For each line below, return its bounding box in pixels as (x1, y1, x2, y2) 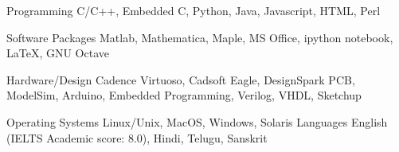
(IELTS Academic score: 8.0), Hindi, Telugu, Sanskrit (6, 129, 268, 146)
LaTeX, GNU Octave (6, 45, 109, 61)
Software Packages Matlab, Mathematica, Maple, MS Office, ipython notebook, (6, 29, 393, 45)
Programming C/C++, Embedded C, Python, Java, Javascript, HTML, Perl (6, 2, 381, 18)
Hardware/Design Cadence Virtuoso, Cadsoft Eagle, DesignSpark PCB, (6, 71, 355, 88)
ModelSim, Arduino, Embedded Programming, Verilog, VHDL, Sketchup (6, 87, 362, 103)
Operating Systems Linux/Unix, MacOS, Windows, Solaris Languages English (6, 113, 388, 130)
